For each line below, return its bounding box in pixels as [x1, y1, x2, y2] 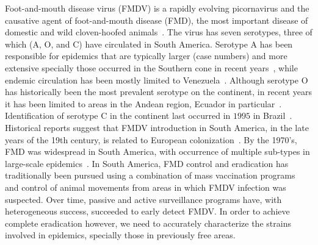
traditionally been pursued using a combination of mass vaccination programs [5, 169, 295, 182]
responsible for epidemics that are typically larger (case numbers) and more [5, 49, 287, 62]
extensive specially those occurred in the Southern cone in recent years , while [5, 61, 298, 74]
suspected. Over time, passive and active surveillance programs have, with [5, 193, 282, 205]
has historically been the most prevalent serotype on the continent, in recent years [5, 85, 312, 98]
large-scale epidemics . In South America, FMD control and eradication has [5, 157, 289, 169]
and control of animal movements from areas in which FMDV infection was [5, 180, 286, 193]
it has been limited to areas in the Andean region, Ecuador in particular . [5, 97, 282, 110]
